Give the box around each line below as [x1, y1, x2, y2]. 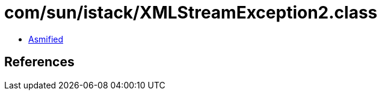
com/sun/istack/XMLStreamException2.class [4, 2, 378, 23]
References [4, 54, 75, 70]
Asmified [28, 33, 64, 44]
